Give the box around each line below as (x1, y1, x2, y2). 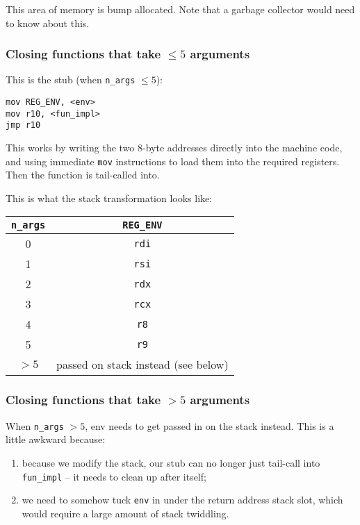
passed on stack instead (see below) (56, 356, 229, 373)
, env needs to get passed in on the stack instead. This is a (85, 418, 334, 433)
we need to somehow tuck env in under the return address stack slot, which (22, 492, 343, 507)
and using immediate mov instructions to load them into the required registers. (6, 153, 340, 168)
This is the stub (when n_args (6, 72, 136, 87)
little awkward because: (6, 432, 106, 447)
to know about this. (6, 15, 90, 30)
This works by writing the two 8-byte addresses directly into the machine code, (6, 140, 343, 155)
